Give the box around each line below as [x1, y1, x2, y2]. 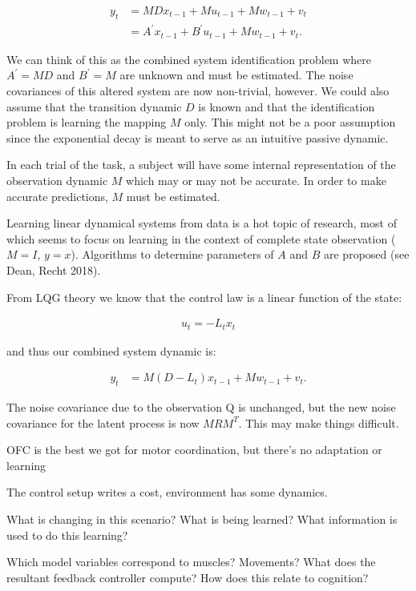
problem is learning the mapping [6, 114, 167, 131]
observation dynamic [6, 171, 108, 188]
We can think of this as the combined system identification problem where [6, 50, 371, 67]
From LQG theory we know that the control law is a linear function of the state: [6, 288, 402, 305]
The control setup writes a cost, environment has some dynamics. [6, 484, 328, 501]
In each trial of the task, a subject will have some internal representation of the [6, 156, 396, 173]
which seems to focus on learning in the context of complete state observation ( [6, 230, 396, 247]
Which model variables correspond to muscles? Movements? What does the [6, 553, 376, 570]
